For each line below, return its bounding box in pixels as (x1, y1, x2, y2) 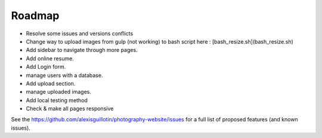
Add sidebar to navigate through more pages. (26, 47, 138, 54)
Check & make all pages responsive (26, 105, 114, 112)
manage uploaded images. (26, 88, 92, 96)
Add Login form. (26, 63, 66, 70)
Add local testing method (26, 96, 88, 104)
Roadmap (11, 9, 60, 22)
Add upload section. (26, 79, 76, 87)
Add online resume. (26, 54, 74, 62)
